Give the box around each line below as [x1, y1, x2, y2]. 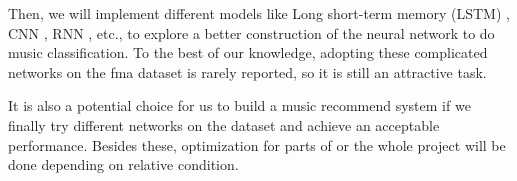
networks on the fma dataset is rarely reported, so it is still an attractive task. [8, 61, 487, 82]
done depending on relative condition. [8, 154, 239, 175]
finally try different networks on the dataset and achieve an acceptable [8, 114, 440, 135]
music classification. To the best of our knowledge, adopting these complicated [8, 42, 488, 63]
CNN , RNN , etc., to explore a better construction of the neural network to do [8, 22, 495, 43]
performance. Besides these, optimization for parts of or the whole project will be [8, 134, 506, 155]
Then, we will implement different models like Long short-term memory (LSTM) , [8, 3, 510, 23]
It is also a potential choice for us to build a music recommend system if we [8, 95, 471, 116]
